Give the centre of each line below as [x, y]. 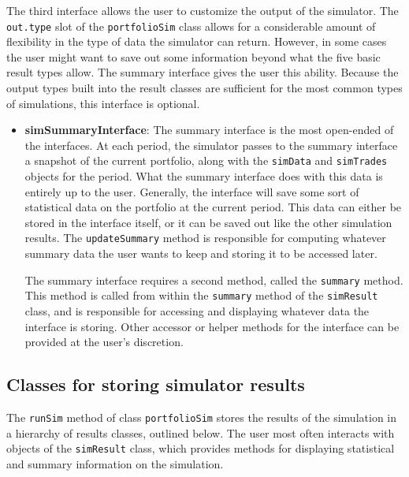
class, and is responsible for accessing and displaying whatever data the [197, 311]
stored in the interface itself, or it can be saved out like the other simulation [208, 222]
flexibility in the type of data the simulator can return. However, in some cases [197, 41]
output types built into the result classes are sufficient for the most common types [204, 88]
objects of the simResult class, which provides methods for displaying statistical [201, 448]
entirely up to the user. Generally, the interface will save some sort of [192, 191]
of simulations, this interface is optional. [103, 103]
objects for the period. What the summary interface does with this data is [204, 176]
